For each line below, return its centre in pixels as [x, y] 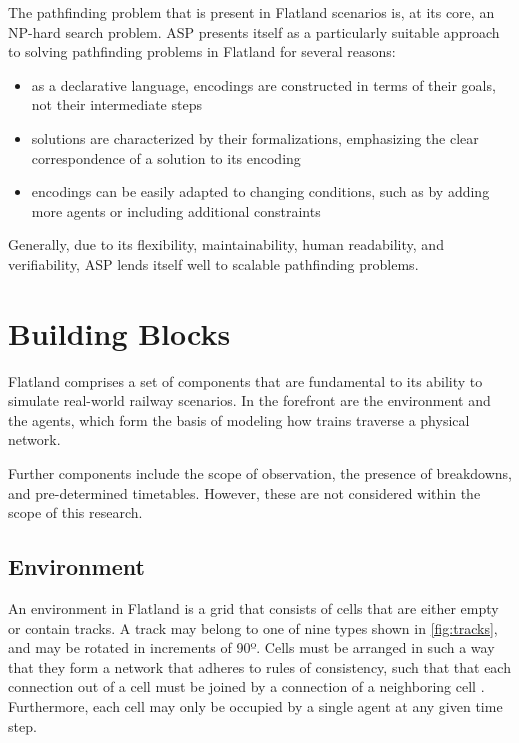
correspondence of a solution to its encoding [166, 157]
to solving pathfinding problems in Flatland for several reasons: [202, 51]
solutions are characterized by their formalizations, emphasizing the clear [255, 137]
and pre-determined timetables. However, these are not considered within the [244, 492]
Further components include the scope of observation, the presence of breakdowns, [260, 473]
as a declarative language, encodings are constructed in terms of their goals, [263, 84]
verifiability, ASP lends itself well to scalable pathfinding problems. [213, 263]
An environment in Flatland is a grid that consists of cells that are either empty [253, 608]
